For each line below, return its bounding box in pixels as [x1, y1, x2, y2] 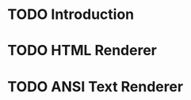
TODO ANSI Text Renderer [7, 77, 184, 95]
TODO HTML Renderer [7, 42, 158, 60]
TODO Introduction [7, 6, 135, 24]
